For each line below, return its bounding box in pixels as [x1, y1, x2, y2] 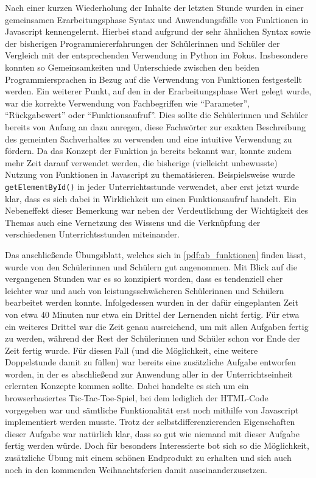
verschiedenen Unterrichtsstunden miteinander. [5, 228, 180, 241]
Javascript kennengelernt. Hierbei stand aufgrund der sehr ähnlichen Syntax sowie [5, 25, 311, 38]
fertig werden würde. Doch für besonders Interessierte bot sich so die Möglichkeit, [5, 439, 309, 452]
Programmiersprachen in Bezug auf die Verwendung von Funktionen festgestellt [5, 72, 302, 85]
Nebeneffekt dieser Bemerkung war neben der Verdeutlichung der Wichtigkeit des [5, 204, 308, 217]
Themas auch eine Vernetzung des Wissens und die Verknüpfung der [5, 216, 261, 228]
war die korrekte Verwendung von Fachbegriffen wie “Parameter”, [5, 96, 250, 109]
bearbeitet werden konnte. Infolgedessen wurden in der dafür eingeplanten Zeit [5, 296, 298, 309]
